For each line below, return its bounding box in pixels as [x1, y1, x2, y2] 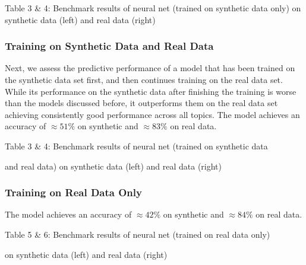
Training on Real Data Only [5, 185, 142, 200]
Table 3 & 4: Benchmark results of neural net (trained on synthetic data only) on [5, 2, 301, 14]
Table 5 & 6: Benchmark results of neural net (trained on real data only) [5, 228, 270, 240]
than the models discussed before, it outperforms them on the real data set [5, 97, 278, 109]
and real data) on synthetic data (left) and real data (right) [5, 159, 222, 172]
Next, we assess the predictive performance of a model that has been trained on [5, 62, 295, 74]
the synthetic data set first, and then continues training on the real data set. [5, 74, 283, 85]
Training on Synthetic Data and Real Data [5, 39, 214, 53]
